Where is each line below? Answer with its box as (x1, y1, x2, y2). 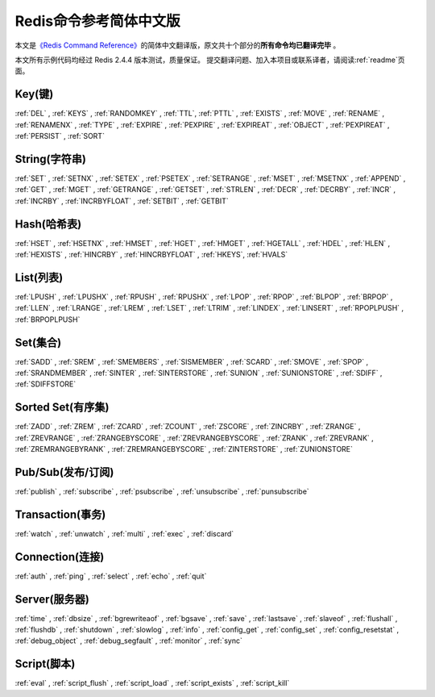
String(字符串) (14, 152, 86, 165)
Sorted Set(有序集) (14, 400, 110, 415)
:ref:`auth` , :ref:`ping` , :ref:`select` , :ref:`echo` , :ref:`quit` (14, 571, 207, 581)
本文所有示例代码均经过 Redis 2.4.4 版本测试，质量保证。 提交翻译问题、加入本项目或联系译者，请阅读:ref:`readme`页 (14, 55, 405, 65)
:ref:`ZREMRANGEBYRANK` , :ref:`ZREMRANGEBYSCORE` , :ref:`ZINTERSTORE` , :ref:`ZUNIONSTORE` (14, 444, 354, 454)
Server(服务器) (14, 592, 90, 606)
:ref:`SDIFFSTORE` (14, 379, 77, 389)
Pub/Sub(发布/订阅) (14, 465, 114, 479)
